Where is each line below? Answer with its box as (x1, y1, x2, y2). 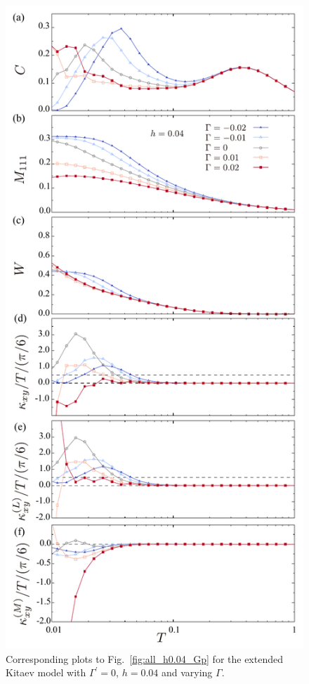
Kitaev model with (6, 665, 86, 680)
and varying (161, 665, 213, 680)
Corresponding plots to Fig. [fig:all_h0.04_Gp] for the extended (6, 651, 283, 666)
